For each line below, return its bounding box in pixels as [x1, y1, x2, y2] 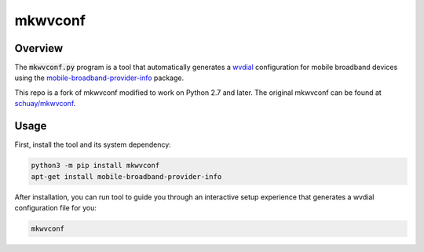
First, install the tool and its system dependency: [14, 140, 172, 149]
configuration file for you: [14, 203, 97, 212]
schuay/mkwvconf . [14, 99, 76, 108]
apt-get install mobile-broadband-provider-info [31, 172, 222, 181]
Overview [14, 42, 64, 55]
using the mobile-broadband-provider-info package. [14, 73, 185, 82]
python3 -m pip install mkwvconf [31, 161, 160, 170]
